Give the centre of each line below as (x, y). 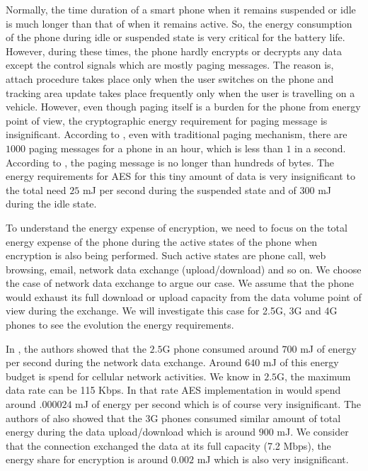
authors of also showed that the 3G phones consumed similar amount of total (173, 418)
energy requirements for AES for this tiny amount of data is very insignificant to (180, 176)
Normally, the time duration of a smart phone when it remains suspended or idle (181, 9)
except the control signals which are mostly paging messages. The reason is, (170, 65)
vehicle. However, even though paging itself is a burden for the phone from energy (183, 107)
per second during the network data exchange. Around (124, 362)
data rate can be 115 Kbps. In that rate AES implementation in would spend (173, 390)
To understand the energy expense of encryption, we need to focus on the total (177, 227)
